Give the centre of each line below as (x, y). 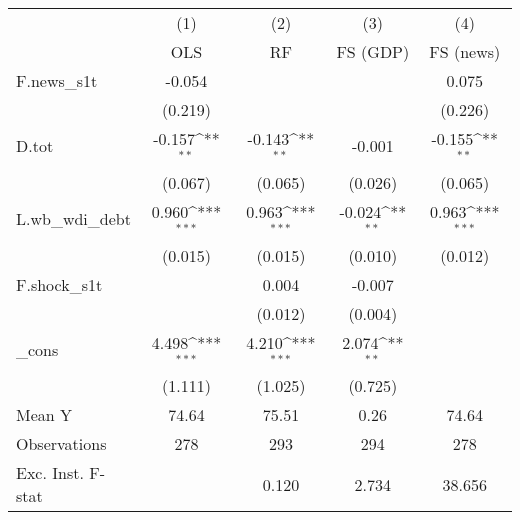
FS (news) (465, 51)
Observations (61, 444)
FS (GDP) (373, 51)
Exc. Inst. (50, 473)
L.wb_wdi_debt (73, 219)
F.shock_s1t (59, 284)
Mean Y (44, 415)
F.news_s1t (57, 80)
